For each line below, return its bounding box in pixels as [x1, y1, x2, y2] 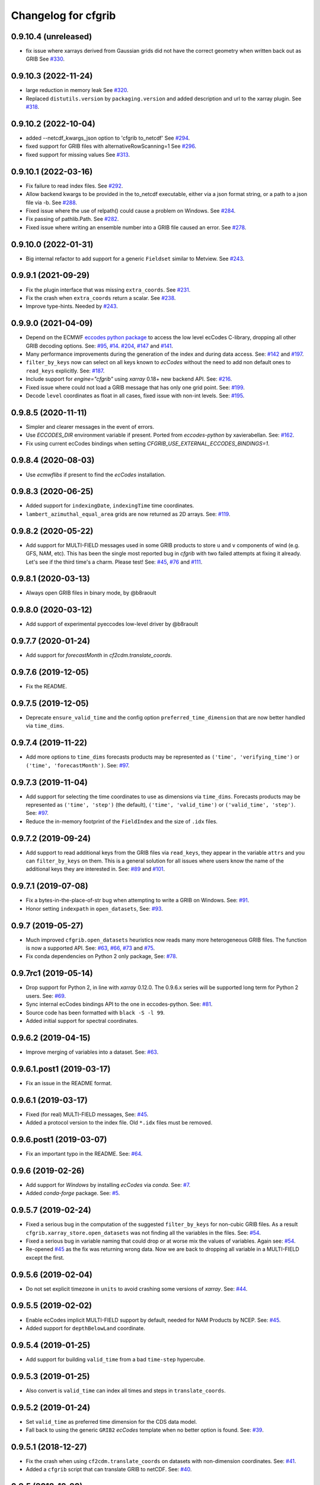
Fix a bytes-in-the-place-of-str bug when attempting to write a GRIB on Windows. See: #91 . [25, 897, 249, 904]
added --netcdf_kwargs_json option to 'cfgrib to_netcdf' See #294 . [25, 134, 190, 142]
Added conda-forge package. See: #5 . [25, 1190, 120, 1197]
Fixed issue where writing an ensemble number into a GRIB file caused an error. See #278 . [25, 223, 247, 231]
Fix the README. [25, 683, 68, 690]
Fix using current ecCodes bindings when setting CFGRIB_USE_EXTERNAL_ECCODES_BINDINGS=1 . [25, 440, 270, 447]
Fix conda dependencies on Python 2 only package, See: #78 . [25, 953, 178, 960]
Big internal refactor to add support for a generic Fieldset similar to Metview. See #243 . [25, 255, 245, 262]
